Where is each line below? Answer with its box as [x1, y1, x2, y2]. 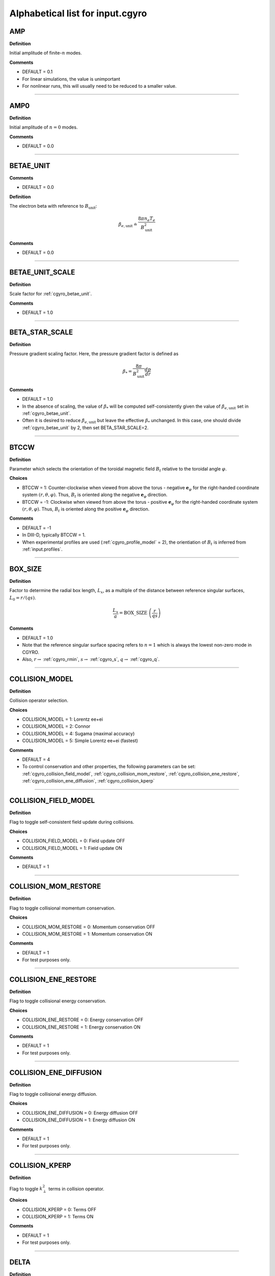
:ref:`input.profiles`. [22, 546, 63, 552]
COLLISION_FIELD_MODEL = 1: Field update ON [22, 845, 122, 851]
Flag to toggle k [9, 1186, 43, 1192]
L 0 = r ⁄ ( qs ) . [9, 595, 36, 602]
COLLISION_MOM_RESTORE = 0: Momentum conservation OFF [22, 924, 155, 930]
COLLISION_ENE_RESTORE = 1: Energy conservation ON [22, 1024, 141, 1030]
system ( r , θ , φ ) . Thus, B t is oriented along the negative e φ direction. [22, 492, 168, 499]
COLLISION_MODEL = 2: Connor [22, 723, 91, 729]
